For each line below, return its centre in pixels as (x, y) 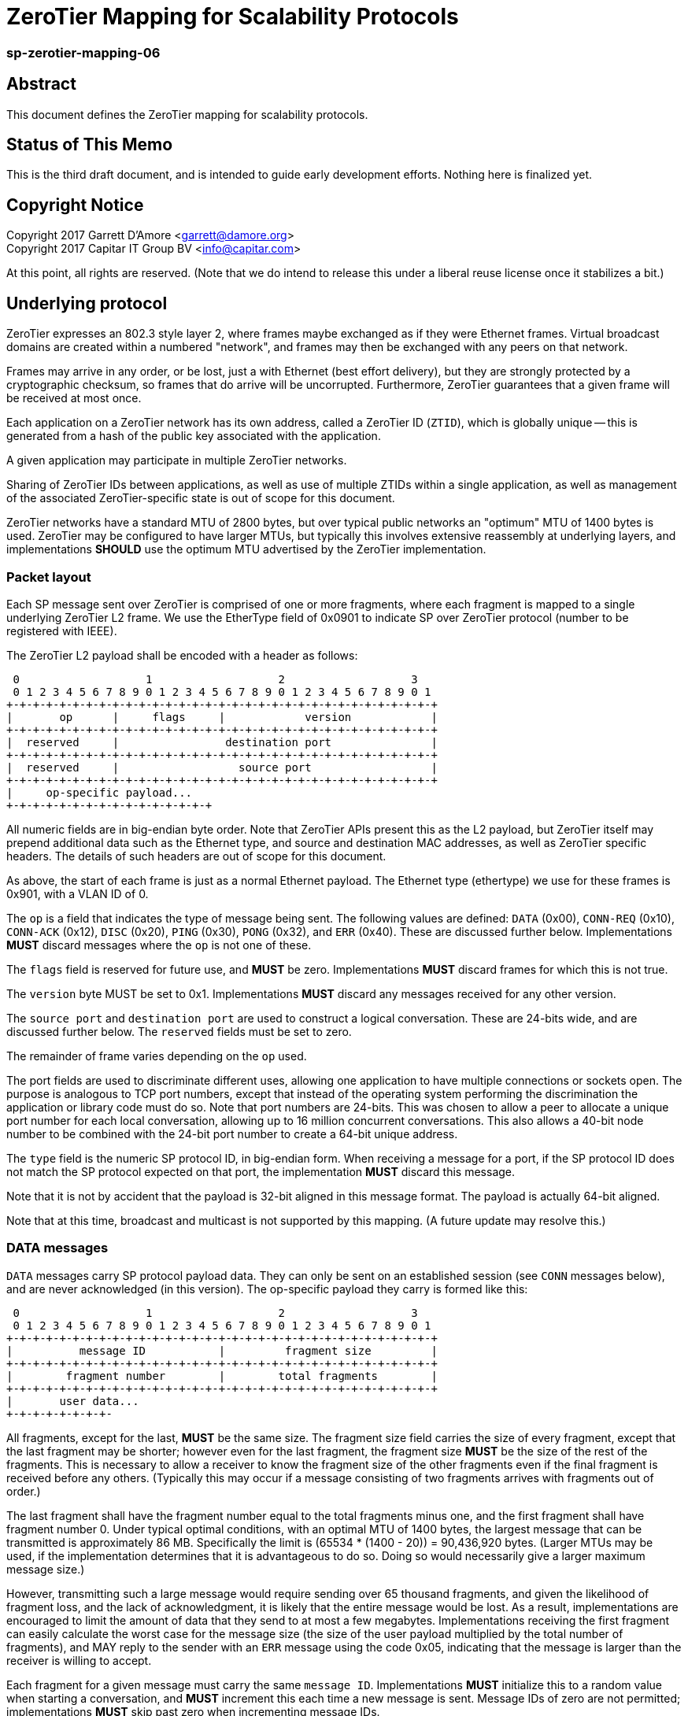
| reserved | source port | (222, 767)
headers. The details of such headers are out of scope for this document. (196, 856)
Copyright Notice (75, 205)
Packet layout (49, 577)
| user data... (73, 1401)
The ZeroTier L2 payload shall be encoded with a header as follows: (182, 655)
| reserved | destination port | (222, 742)
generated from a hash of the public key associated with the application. (194, 436)
